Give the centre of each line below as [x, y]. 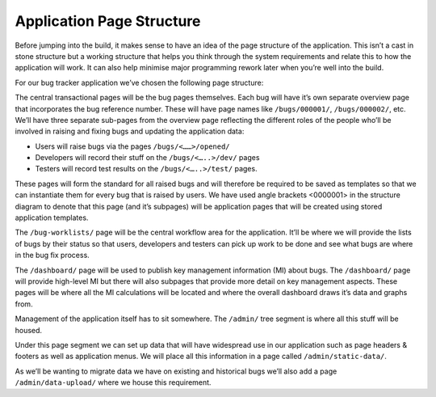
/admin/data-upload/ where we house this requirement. [113, 382]
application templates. [52, 218]
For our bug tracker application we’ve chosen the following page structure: [139, 82]
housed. [29, 330]
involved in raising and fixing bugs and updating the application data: [130, 131]
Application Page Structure [108, 21]
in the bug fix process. [52, 256]
